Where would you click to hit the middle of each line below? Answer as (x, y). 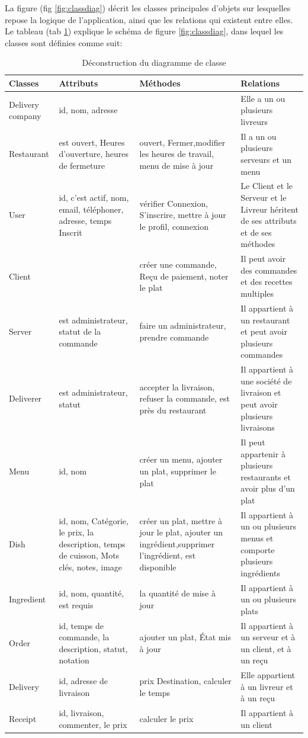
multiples (257, 293)
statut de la (80, 331)
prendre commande (174, 337)
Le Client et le (267, 186)
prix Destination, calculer (185, 681)
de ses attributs (269, 221)
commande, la (84, 637)
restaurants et (266, 477)
